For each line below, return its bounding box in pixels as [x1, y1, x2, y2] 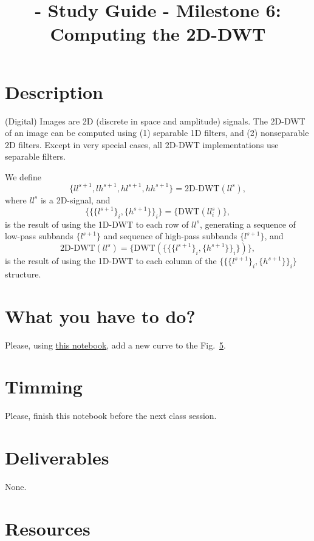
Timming [5, 374, 83, 399]
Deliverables [5, 445, 109, 470]
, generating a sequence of [199, 217, 296, 230]
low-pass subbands [5, 230, 73, 242]
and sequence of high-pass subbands [103, 230, 237, 242]
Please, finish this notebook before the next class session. [5, 409, 217, 422]
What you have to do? [5, 303, 196, 328]
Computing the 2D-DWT [50, 21, 266, 46]
